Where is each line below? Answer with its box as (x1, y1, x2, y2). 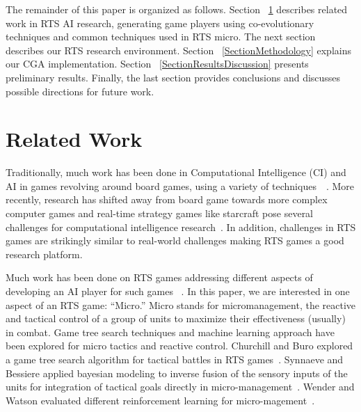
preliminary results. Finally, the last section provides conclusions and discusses (6, 70, 341, 84)
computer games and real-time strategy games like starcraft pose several (6, 206, 314, 221)
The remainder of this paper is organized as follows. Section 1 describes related (6, 2, 348, 16)
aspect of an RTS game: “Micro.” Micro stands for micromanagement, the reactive (6, 297, 356, 312)
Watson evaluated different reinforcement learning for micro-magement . (6, 393, 315, 407)
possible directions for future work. (6, 84, 154, 98)
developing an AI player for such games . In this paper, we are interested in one (6, 284, 350, 299)
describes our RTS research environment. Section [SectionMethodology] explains (6, 42, 351, 57)
